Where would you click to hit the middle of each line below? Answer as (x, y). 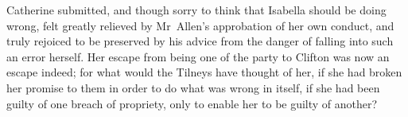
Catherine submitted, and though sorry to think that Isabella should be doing (196, 10)
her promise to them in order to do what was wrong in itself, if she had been (193, 87)
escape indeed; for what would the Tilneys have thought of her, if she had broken (204, 72)
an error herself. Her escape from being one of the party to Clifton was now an (198, 56)
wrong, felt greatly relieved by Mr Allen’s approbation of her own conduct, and (200, 25)
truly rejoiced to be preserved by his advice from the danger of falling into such (200, 41)
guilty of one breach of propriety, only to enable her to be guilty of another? (192, 103)
